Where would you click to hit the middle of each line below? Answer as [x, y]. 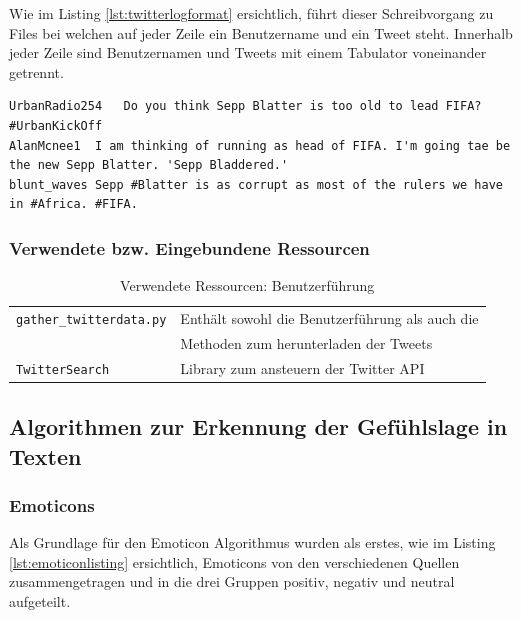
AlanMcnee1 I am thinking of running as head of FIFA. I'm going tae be [260, 145]
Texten [45, 455]
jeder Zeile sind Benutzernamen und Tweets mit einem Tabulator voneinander [248, 52]
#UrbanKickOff [56, 125]
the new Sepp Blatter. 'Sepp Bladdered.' [149, 165]
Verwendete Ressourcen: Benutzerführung [247, 285]
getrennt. [36, 71]
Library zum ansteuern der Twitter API [302, 367]
